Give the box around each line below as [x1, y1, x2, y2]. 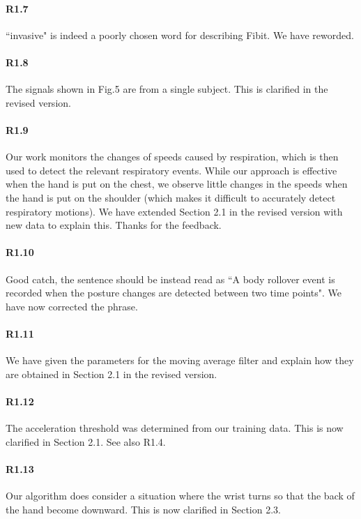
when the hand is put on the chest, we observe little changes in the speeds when [6, 176, 348, 191]
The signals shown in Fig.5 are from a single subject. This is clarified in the [6, 82, 328, 96]
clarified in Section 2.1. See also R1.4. [6, 434, 166, 449]
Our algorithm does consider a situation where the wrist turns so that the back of [6, 488, 355, 503]
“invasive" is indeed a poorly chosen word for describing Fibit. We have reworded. [6, 27, 354, 42]
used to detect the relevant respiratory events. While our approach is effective [6, 163, 337, 177]
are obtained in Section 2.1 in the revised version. [6, 366, 217, 381]
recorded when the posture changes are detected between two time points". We [6, 285, 341, 300]
